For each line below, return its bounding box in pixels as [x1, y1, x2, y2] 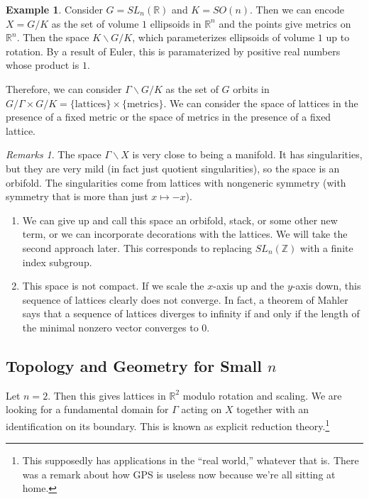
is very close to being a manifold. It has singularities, [132, 147, 363, 162]
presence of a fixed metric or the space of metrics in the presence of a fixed [6, 109, 331, 124]
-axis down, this [292, 278, 361, 293]
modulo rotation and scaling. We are [182, 388, 342, 402]
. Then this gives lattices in [48, 388, 166, 402]
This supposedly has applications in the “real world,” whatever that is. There [22, 453, 359, 468]
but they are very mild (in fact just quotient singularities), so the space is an [6, 160, 340, 175]
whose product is [6, 57, 79, 72]
